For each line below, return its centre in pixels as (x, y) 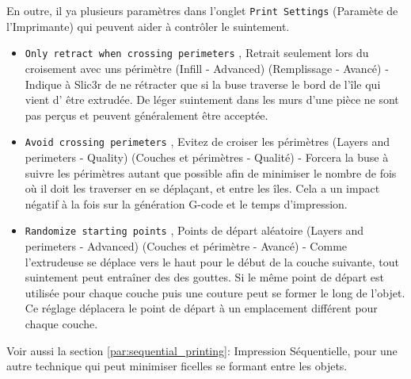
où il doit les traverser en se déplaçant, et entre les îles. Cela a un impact (202, 188)
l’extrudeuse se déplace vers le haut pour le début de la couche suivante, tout (212, 261)
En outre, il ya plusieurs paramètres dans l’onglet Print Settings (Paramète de (202, 10)
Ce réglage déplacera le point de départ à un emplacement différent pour (201, 308)
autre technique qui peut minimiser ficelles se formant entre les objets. (177, 366)
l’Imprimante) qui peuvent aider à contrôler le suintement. (148, 26)
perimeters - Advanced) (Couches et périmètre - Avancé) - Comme (186, 245)
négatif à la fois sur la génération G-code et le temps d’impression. (186, 203)
